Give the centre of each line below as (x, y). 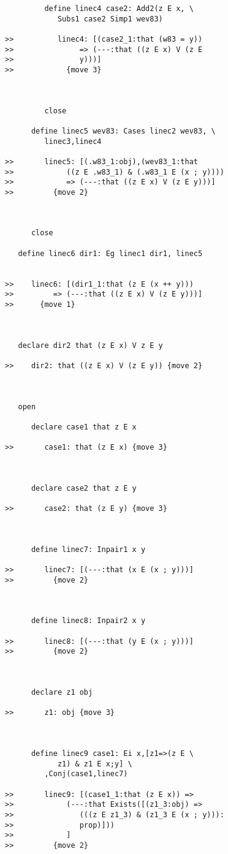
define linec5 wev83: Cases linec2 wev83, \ (123, 131)
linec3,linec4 (73, 141)
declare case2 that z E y (84, 488)
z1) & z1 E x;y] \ (95, 764)
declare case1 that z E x (84, 427)
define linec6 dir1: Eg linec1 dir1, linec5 (110, 253)
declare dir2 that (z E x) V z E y (90, 345)
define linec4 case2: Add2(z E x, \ (119, 9)
